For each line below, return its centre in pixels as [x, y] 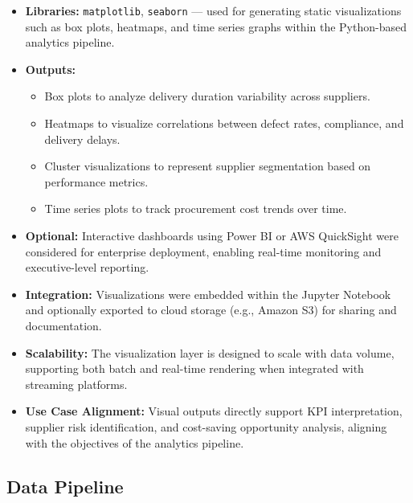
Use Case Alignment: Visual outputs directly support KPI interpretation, [214, 411]
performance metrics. [96, 181]
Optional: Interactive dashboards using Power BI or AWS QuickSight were [212, 235]
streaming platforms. [76, 384]
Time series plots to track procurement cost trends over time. [196, 209]
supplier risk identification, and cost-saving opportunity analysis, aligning [206, 426]
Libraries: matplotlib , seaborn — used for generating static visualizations [213, 10]
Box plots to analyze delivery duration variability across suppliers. [207, 96]
